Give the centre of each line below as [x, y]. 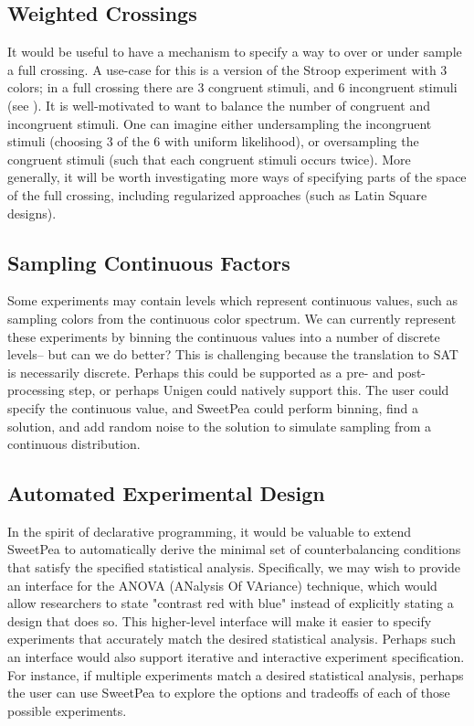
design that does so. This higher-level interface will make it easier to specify [220, 620]
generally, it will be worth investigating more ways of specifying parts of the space [237, 177]
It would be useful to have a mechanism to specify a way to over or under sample [235, 52]
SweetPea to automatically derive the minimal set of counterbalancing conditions [234, 549]
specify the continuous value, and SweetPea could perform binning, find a [213, 407]
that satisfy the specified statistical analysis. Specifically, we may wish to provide [234, 567]
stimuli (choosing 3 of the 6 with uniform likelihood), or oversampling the [213, 141]
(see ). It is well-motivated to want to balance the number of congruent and [219, 105]
